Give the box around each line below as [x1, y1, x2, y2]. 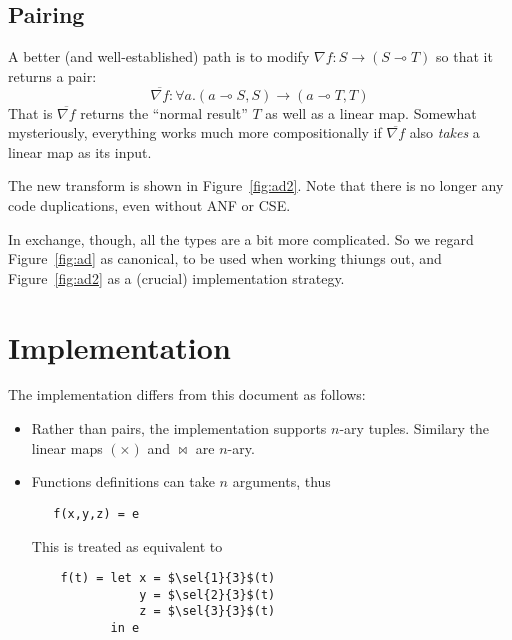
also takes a [409, 122, 480, 143]
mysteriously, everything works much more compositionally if [8, 122, 382, 143]
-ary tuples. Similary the [339, 418, 489, 439]
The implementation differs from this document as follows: [8, 384, 366, 405]
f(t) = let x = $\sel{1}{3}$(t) [60, 571, 276, 586]
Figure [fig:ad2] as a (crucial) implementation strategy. [8, 267, 345, 288]
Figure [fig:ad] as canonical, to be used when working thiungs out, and [8, 248, 442, 269]
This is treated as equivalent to [31, 535, 223, 556]
